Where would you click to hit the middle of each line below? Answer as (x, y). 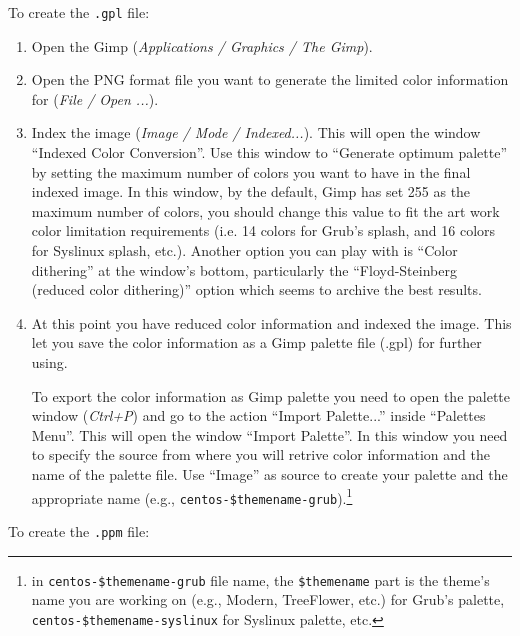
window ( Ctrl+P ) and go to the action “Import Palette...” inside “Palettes (258, 415)
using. (49, 361)
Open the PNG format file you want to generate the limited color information (270, 79)
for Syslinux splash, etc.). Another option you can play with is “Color (244, 250)
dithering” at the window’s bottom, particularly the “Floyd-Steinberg (244, 269)
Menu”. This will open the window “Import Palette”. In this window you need (269, 434)
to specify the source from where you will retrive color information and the (260, 454)
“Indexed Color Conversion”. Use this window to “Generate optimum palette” (269, 152)
